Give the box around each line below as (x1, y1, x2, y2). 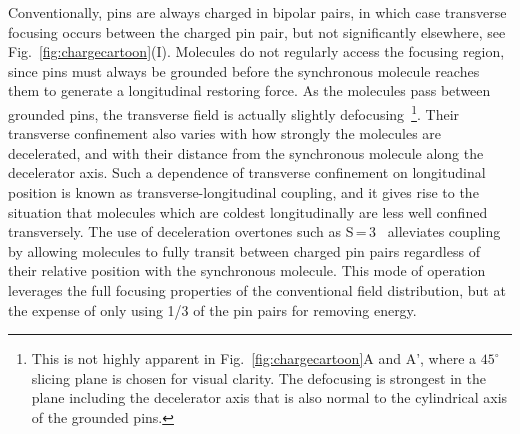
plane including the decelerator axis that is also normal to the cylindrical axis (31, 387, 508, 408)
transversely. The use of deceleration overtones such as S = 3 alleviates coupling (8, 221, 501, 242)
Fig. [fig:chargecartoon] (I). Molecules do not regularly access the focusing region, (8, 41, 505, 62)
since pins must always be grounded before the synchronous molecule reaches (8, 60, 480, 81)
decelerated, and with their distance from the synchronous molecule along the (8, 142, 484, 163)
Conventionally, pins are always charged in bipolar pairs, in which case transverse (8, 2, 507, 22)
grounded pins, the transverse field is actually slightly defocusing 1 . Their (8, 100, 460, 124)
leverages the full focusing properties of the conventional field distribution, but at (8, 279, 506, 300)
